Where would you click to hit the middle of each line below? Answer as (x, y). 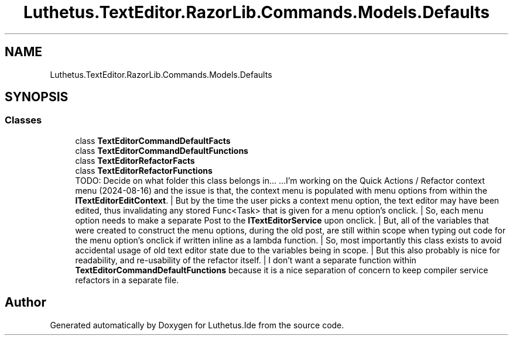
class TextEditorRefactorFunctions (144, 170)
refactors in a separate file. (127, 280)
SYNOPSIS (37, 97)
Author (25, 303)
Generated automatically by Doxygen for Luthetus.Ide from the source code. (197, 325)
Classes (23, 120)
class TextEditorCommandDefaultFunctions (162, 150)
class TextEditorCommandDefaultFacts (153, 140)
